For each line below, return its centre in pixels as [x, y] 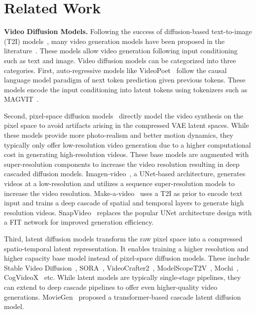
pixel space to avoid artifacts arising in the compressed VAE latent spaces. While [127, 125]
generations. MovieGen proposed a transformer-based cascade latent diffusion [123, 296]
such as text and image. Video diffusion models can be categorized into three [120, 60]
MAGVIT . [21, 99]
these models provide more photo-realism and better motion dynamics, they [119, 135]
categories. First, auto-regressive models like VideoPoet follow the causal [115, 70]
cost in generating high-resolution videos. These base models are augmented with [127, 154]
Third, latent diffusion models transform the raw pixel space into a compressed [123, 238]
